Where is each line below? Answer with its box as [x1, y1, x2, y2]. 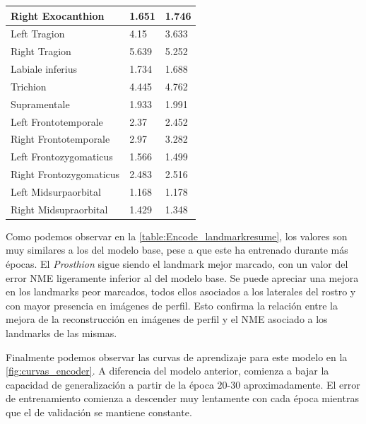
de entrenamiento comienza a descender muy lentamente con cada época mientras [6, 391, 359, 406]
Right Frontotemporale [11, 131, 110, 146]
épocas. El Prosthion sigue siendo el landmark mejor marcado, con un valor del [6, 257, 348, 271]
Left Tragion [11, 26, 65, 41]
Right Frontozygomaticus [11, 167, 120, 182]
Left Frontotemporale [11, 114, 103, 129]
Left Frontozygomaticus [11, 149, 113, 164]
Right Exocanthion [11, 8, 105, 23]
